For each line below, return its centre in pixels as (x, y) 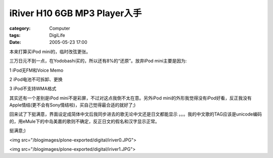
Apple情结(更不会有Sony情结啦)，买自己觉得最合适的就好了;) (73, 105)
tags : (15, 35)
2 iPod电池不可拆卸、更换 (36, 79)
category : (20, 28)
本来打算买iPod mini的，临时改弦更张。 (50, 51)
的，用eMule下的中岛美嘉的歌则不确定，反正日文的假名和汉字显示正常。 (84, 121)
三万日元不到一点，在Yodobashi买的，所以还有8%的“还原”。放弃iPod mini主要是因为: (98, 61)
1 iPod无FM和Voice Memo (36, 70)
